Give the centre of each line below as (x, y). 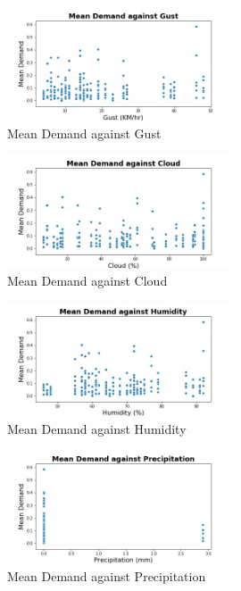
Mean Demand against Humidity (97, 428)
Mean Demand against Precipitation (107, 575)
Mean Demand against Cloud (87, 281)
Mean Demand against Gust (84, 133)
